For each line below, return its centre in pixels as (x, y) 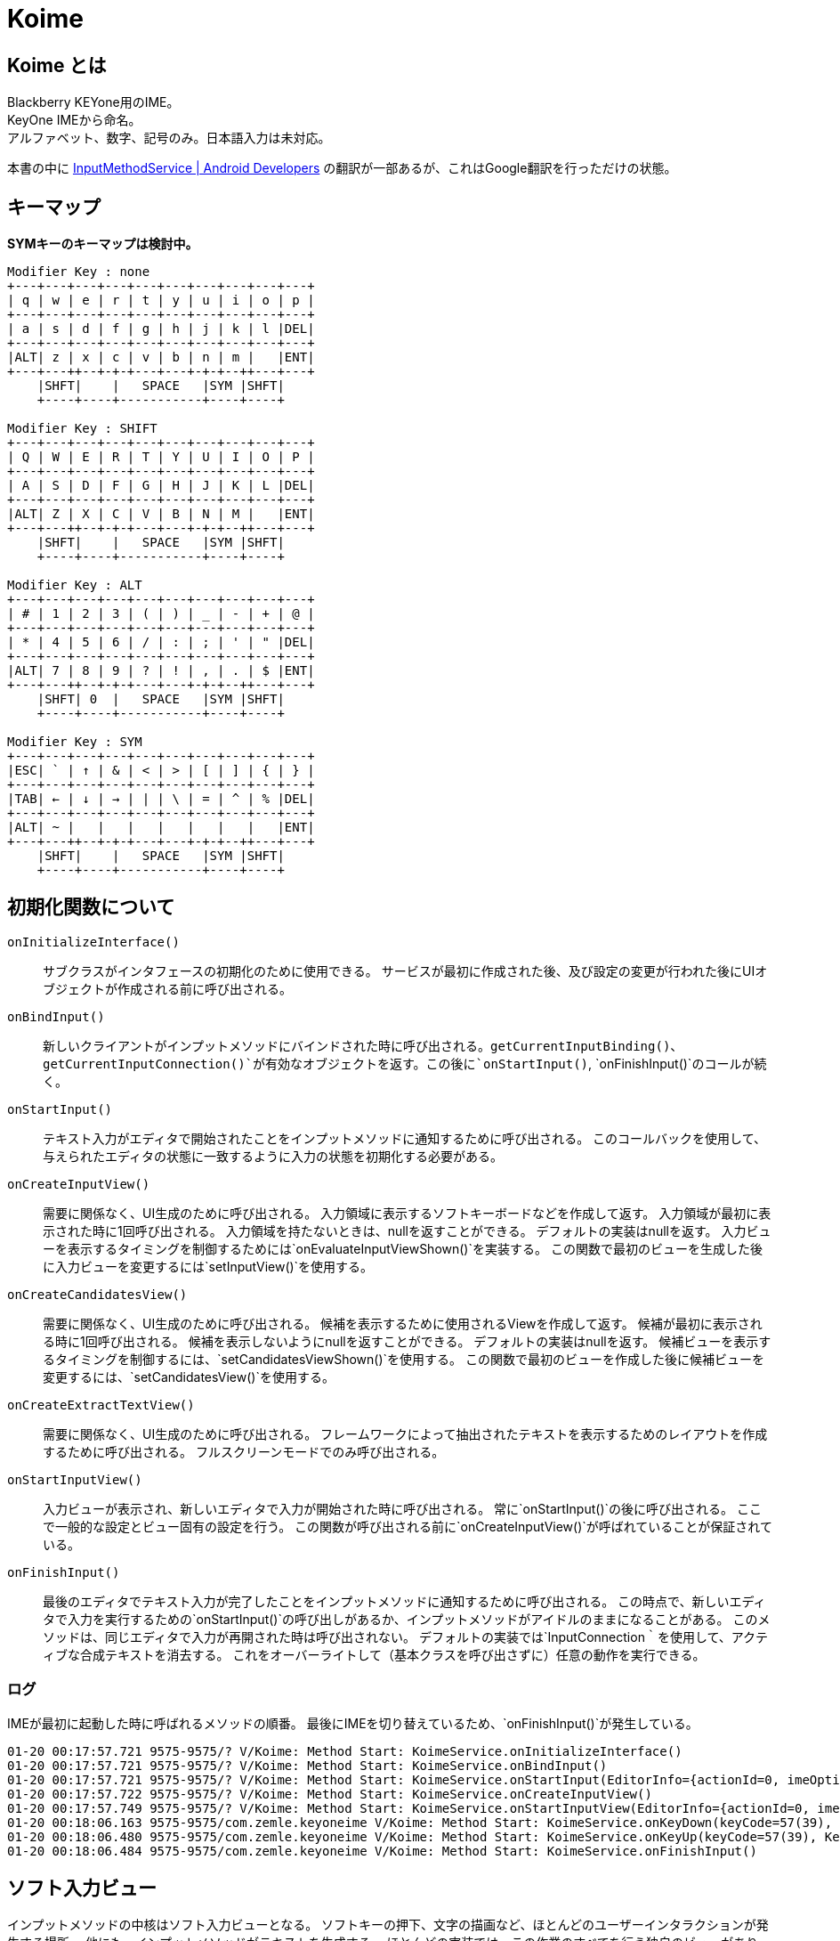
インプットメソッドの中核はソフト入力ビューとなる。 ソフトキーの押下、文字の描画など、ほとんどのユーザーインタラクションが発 (388, 1925)
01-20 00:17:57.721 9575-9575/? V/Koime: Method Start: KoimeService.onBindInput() (307, 1765)
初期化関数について (91, 907)
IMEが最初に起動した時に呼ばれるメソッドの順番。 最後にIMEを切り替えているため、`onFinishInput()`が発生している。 (353, 1723)
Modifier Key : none (79, 272)
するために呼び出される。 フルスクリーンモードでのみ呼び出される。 (244, 1451)
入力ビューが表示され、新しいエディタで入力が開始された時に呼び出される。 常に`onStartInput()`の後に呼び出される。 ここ (402, 1508)
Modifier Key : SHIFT (82, 429)
